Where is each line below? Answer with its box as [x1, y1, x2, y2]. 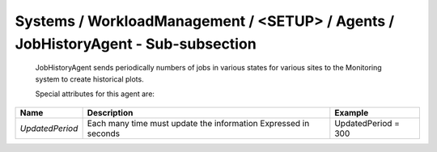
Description [87, 107, 134, 118]
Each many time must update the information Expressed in [87, 117, 310, 129]
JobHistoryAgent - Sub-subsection [15, 35, 257, 53]
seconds [87, 128, 121, 139]
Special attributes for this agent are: [35, 89, 155, 99]
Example [334, 107, 369, 118]
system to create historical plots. [35, 74, 145, 84]
